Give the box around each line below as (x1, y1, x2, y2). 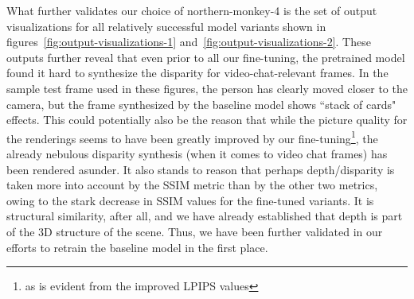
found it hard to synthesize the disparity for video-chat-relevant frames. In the (6, 64, 389, 81)
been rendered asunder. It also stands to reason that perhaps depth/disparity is (6, 161, 395, 177)
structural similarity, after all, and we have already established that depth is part (6, 208, 403, 224)
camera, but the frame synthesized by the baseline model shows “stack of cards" (6, 95, 396, 112)
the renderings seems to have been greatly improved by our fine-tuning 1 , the (6, 127, 378, 146)
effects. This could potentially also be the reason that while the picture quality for (6, 111, 408, 128)
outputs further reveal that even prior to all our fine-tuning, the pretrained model (6, 49, 405, 65)
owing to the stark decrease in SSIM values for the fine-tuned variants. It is (6, 192, 374, 208)
